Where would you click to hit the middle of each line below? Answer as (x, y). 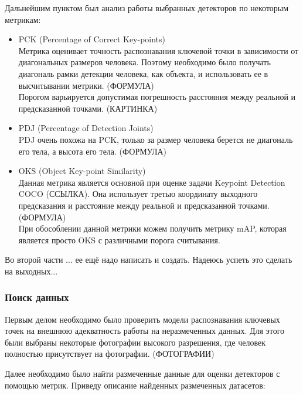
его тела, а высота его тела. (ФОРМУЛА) (93, 151)
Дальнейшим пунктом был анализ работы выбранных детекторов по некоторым (147, 8)
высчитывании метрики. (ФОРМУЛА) (86, 85)
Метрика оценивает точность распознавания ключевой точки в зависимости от (159, 50)
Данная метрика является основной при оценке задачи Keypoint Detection (152, 182)
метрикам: (23, 19)
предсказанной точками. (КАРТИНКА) (88, 108)
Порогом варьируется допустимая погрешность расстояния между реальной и (157, 97)
